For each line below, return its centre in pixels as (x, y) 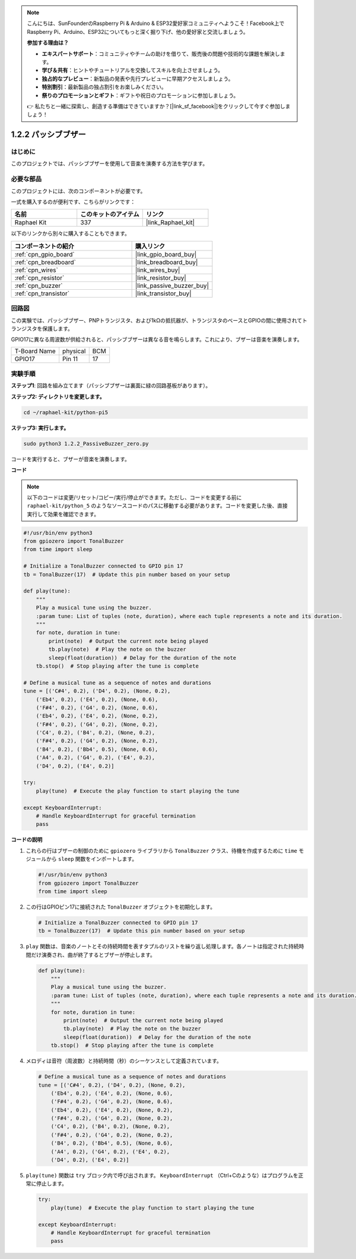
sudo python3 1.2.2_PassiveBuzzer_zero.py (86, 444)
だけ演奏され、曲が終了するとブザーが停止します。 (93, 954)
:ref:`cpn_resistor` (39, 278)
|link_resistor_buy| (160, 278)
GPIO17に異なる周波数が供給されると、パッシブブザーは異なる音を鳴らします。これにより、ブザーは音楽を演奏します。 (157, 340)
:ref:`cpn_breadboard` (45, 262)
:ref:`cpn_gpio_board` (44, 254)
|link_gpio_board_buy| (166, 254)
